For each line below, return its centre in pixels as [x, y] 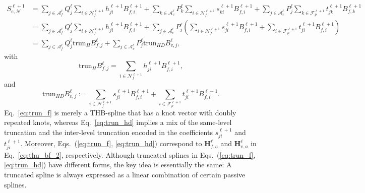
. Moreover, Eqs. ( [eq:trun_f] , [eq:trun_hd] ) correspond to [111, 143]
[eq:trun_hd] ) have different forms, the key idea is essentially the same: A [118, 165]
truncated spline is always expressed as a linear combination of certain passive [125, 175]
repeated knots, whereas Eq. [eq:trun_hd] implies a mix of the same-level [118, 122]
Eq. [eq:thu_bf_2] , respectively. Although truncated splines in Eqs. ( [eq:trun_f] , [130, 154]
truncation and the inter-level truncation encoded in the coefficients [108, 132]
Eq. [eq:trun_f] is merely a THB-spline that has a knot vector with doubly [120, 112]
